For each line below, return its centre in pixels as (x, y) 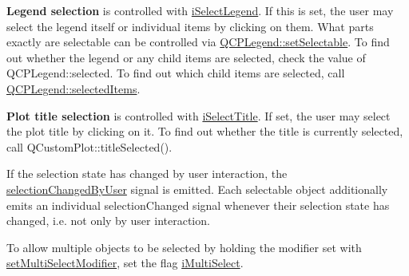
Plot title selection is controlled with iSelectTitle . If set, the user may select (199, 115)
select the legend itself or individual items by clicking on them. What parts (190, 26)
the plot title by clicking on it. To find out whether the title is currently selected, (205, 131)
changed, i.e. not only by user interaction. (108, 221)
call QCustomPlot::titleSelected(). (89, 146)
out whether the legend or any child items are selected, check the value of (186, 57)
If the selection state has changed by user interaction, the (147, 173)
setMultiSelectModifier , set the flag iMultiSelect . (125, 263)
